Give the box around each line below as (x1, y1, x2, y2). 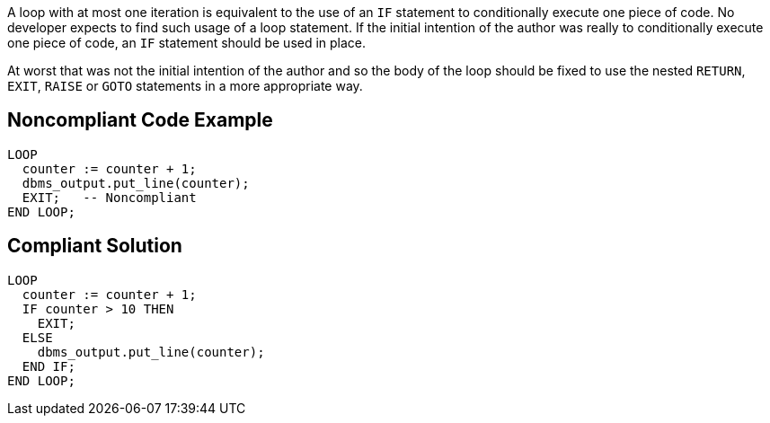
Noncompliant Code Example (7, 109, 273, 132)
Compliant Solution (7, 234, 182, 258)
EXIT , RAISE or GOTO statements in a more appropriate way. (7, 78, 363, 93)
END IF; (22, 358, 75, 374)
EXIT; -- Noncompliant (22, 189, 197, 205)
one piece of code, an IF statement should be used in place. (7, 35, 367, 50)
